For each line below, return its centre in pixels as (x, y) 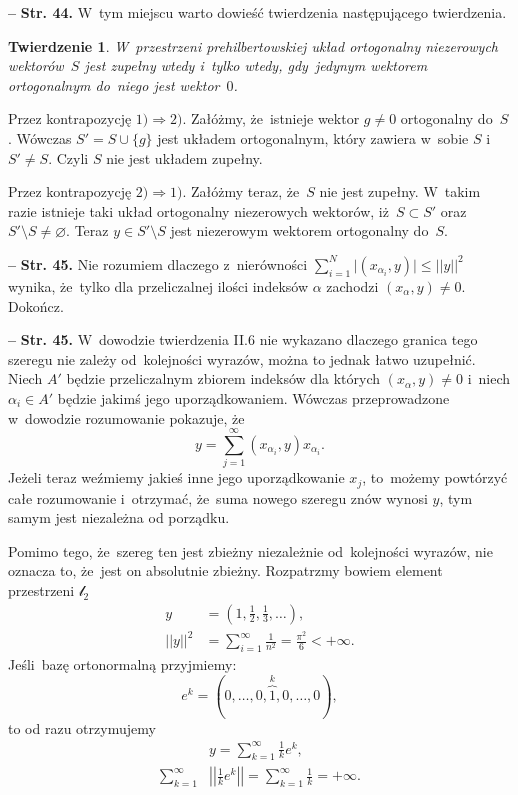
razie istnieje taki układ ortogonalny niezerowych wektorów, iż (198, 210)
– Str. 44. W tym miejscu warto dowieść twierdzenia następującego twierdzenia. (257, 12)
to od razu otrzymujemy (82, 727)
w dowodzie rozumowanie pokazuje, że (126, 417)
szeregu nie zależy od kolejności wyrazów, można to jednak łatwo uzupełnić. (242, 358)
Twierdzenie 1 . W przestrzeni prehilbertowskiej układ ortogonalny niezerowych (253, 45)
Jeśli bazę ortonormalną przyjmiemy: (122, 664)
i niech (489, 378)
